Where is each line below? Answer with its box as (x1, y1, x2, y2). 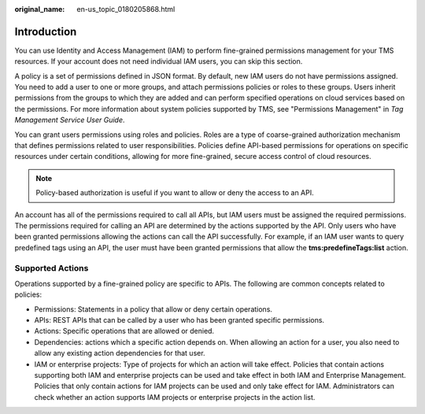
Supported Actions (14, 262, 89, 273)
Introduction (14, 24, 77, 39)
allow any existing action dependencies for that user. (34, 349, 205, 358)
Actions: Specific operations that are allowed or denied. (34, 327, 215, 336)
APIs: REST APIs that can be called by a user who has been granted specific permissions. (34, 316, 325, 325)
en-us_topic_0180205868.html (76, 5, 176, 13)
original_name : (14, 5, 65, 13)
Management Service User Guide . (14, 115, 125, 125)
